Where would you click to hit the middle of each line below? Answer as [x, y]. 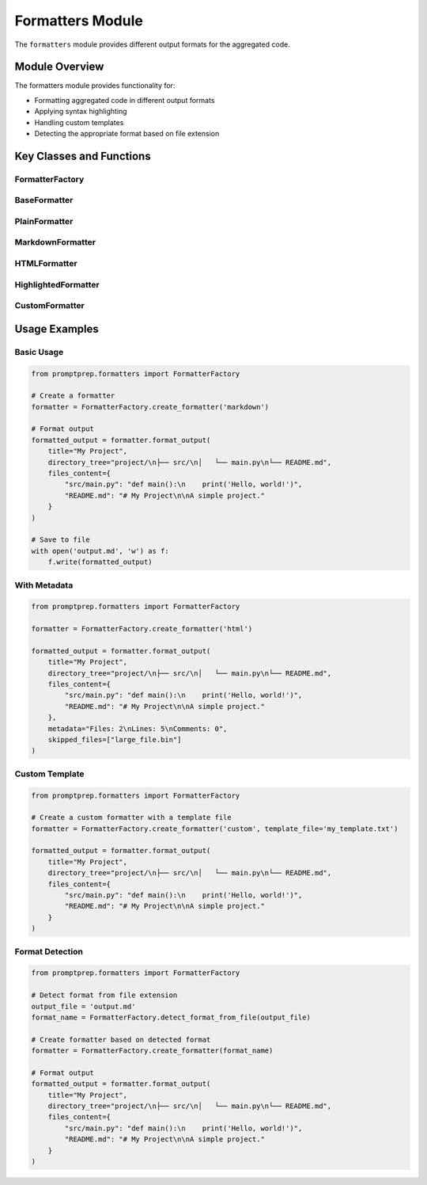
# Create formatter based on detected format [121, 1039]
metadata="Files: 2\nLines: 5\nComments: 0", [138, 728]
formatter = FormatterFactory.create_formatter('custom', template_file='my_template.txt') [215, 829]
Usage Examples [57, 329]
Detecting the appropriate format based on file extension [127, 134]
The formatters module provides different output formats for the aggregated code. [152, 44]
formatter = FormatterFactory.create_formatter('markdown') [150, 407]
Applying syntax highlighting [81, 112]
